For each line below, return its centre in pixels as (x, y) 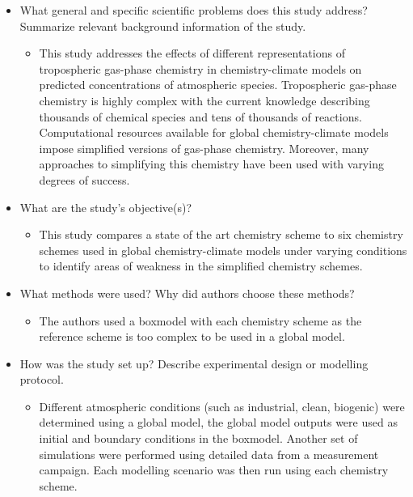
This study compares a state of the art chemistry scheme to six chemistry (221, 234)
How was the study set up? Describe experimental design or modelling (194, 363)
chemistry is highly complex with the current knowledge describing (204, 100)
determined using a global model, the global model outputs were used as (218, 422)
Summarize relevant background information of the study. (163, 25)
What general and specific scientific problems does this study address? (194, 10)
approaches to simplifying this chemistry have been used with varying (211, 164)
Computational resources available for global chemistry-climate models (214, 132)
